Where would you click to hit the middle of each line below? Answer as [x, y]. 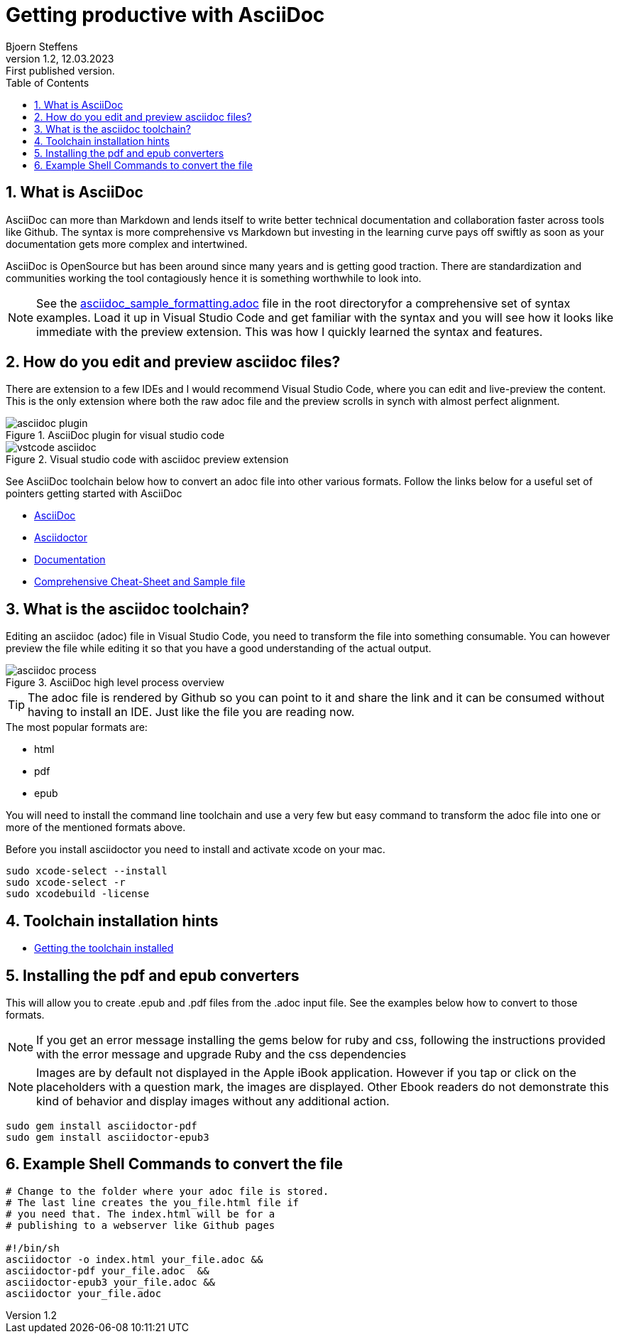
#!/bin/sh [33, 1248]
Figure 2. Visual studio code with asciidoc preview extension [147, 460]
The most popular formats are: [77, 727]
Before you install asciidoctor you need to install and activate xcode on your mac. [196, 850]
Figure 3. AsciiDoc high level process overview [115, 683]
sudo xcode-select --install [87, 871]
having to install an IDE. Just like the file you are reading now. [191, 712]
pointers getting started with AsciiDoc [94, 494]
